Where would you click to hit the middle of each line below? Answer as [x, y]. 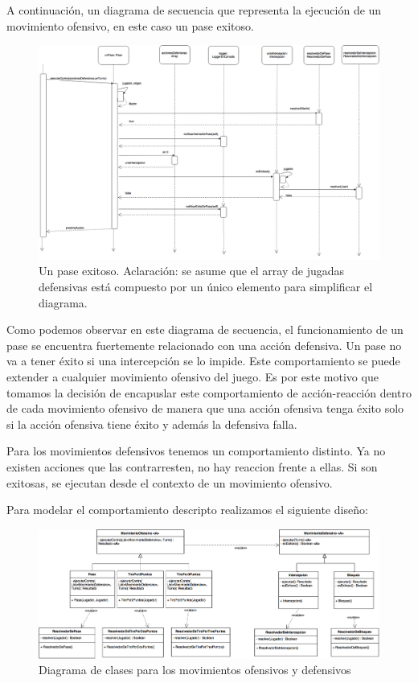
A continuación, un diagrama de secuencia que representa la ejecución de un [194, 10]
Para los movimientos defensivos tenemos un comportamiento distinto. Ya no [196, 451]
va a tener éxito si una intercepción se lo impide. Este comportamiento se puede [203, 361]
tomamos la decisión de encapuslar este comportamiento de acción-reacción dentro [209, 392]
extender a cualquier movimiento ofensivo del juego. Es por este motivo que [193, 376]
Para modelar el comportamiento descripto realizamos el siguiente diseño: [187, 510]
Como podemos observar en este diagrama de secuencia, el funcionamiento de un [205, 329]
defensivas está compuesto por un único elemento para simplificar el [206, 287]
